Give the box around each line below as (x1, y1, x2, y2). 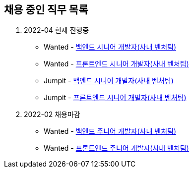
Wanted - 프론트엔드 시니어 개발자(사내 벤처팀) (44, 59, 189, 68)
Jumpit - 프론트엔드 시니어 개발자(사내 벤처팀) (44, 93, 187, 102)
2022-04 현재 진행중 (24, 26, 89, 35)
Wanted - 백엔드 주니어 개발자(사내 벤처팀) (44, 127, 177, 136)
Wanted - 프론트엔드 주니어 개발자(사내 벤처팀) (44, 144, 189, 153)
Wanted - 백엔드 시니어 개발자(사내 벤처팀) (44, 43, 177, 52)
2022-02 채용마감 (24, 110, 80, 119)
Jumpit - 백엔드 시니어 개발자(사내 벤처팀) (44, 76, 174, 85)
